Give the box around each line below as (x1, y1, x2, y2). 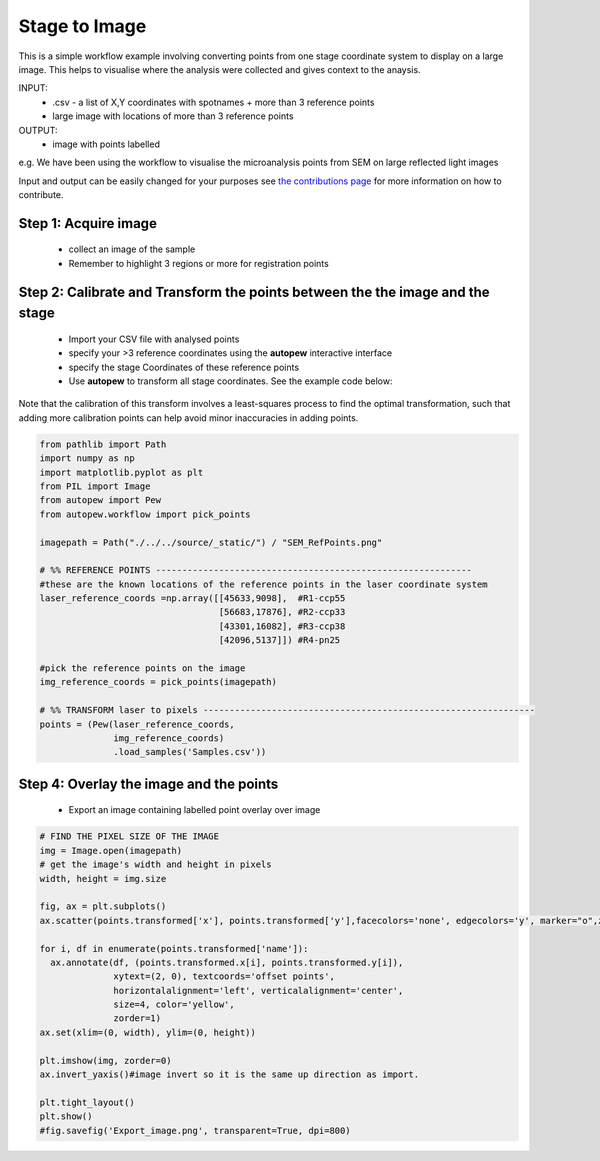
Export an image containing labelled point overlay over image (68, 804, 321, 816)
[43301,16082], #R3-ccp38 (218, 620, 346, 632)
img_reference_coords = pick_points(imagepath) (39, 676, 277, 688)
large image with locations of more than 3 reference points (52, 110, 294, 122)
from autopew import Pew (39, 495, 162, 506)
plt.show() (39, 1111, 93, 1122)
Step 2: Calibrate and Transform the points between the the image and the (18, 283, 490, 300)
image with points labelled (52, 138, 160, 150)
